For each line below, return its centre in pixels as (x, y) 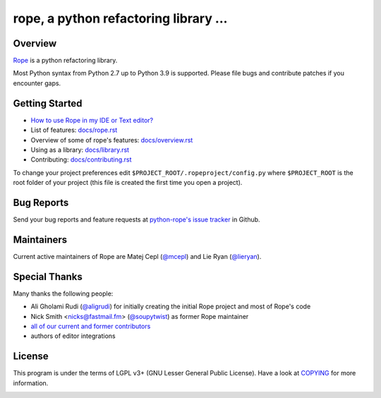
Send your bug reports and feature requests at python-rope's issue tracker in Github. (137, 219)
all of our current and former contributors (91, 326)
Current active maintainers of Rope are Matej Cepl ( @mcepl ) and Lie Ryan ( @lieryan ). (137, 256)
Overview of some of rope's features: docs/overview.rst (112, 140)
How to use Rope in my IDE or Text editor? (92, 120)
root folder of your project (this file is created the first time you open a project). (128, 183)
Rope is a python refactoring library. (65, 61)
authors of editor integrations (73, 336)
